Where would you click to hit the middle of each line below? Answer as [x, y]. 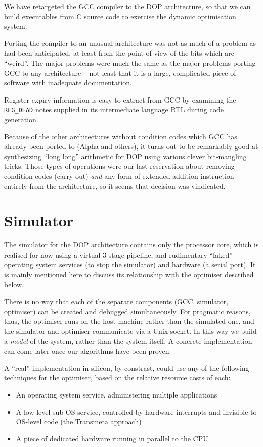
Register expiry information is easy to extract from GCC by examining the [120, 99]
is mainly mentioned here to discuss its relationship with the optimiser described [129, 275]
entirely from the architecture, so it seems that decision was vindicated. [115, 186]
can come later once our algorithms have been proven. [88, 351]
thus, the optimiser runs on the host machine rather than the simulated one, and [129, 321]
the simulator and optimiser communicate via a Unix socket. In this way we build [130, 331]
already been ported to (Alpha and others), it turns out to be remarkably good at [131, 146]
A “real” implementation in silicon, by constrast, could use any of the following [127, 367]
